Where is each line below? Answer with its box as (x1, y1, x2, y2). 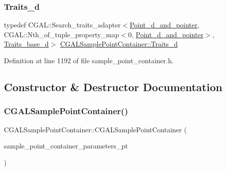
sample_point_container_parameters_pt (4, 141, 128, 151)
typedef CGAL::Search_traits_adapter (4, 20, 121, 30)
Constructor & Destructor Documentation (4, 79, 223, 94)
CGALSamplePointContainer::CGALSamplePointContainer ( (4, 124, 187, 134)
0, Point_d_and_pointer (128, 29, 203, 39)
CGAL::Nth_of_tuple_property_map (4, 29, 119, 39)
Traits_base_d (4, 39, 49, 49)
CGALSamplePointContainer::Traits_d (60, 39, 178, 49)
